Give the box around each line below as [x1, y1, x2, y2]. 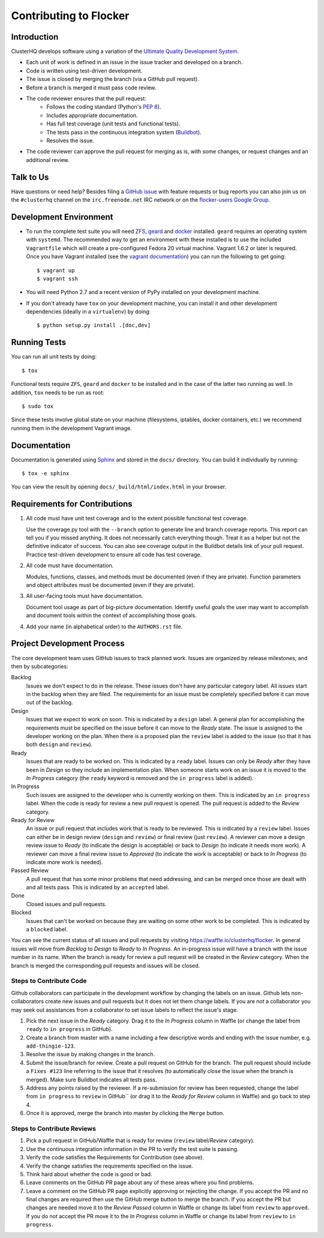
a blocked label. [26, 926, 68, 933]
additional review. [26, 156, 70, 163]
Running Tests [11, 337, 66, 347]
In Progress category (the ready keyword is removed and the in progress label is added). [26, 774, 254, 781]
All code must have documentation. [26, 562, 114, 569]
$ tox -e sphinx [22, 470, 70, 477]
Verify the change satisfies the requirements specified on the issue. [26, 1162, 193, 1170]
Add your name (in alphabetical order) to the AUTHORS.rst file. [26, 623, 183, 630]
